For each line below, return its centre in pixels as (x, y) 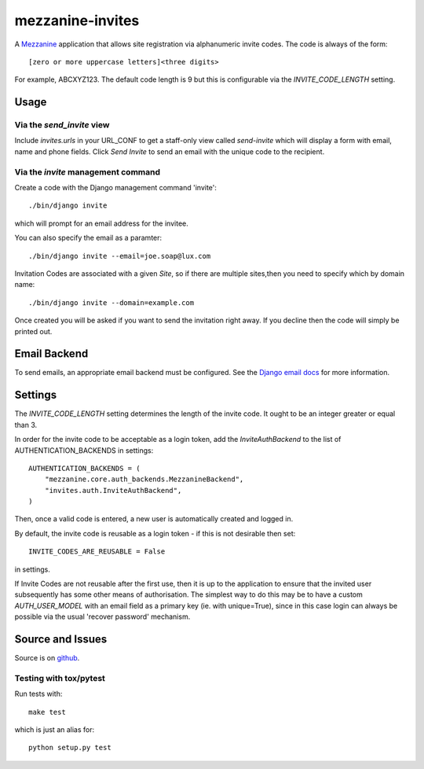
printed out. (33, 331)
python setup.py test (70, 748)
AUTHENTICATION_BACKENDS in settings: (84, 450)
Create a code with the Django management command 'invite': (116, 188)
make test (47, 712)
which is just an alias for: (55, 730)
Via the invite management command (88, 171)
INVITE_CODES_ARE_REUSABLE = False (97, 552)
